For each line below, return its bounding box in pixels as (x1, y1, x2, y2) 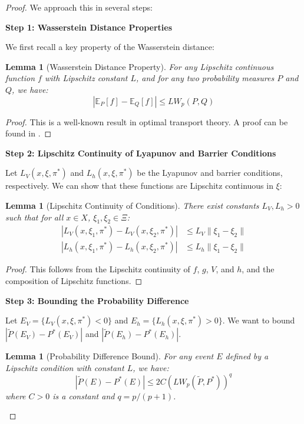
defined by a (225, 350, 269, 362)
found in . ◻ (5, 127, 52, 139)
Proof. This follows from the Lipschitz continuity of (5, 263, 190, 275)
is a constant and (52, 389, 115, 402)
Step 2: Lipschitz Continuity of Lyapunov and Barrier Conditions (5, 146, 276, 159)
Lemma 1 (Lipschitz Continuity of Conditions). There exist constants (5, 199, 259, 211)
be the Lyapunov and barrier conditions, (137, 166, 283, 179)
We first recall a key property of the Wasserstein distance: (5, 41, 214, 53)
